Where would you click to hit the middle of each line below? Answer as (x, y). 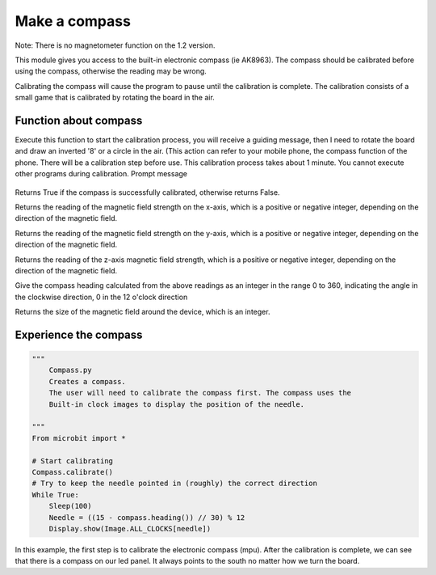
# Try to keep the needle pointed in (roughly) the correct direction (175, 484)
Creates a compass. (88, 381)
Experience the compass (79, 334)
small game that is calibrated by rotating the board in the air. (115, 98)
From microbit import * (79, 438)
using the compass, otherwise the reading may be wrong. (111, 71)
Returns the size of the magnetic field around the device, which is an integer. (143, 312)
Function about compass (79, 120)
